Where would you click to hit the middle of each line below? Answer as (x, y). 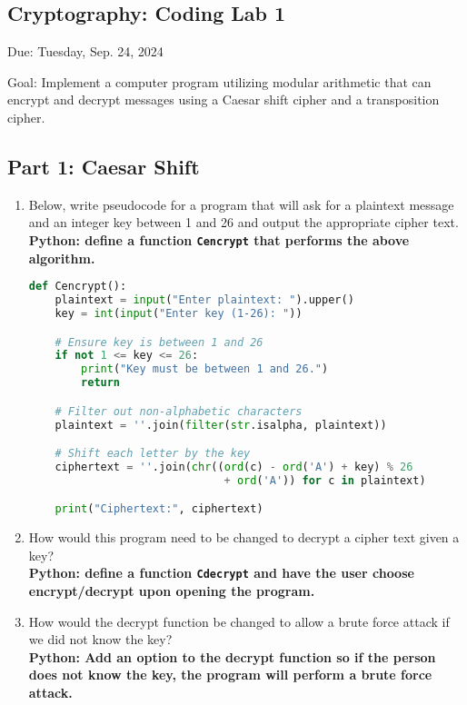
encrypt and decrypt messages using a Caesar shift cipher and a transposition (224, 99)
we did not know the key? (100, 639)
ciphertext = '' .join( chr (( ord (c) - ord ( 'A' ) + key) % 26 (234, 467)
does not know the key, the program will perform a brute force (230, 675)
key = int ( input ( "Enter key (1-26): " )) (179, 313)
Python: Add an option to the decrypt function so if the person (232, 656)
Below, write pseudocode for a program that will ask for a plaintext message (241, 204)
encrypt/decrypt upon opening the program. (172, 591)
